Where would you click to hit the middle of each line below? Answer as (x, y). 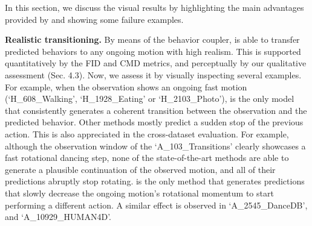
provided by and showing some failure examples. (94, 19)
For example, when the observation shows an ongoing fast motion (126, 86)
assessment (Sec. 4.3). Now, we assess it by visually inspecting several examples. (153, 74)
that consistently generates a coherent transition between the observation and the (156, 110)
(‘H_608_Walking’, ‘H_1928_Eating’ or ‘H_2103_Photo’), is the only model (150, 99)
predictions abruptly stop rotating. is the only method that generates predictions (155, 181)
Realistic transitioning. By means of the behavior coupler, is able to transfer (152, 39)
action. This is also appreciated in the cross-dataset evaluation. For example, (147, 133)
